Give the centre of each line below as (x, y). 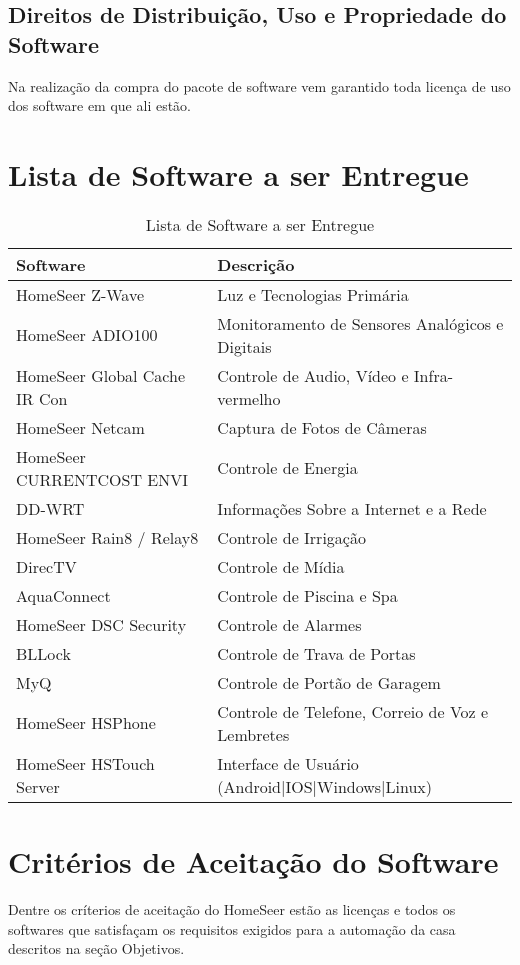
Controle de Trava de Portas (316, 653)
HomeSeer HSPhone (86, 723)
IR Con (42, 398)
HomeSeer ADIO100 (87, 335)
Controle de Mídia (281, 566)
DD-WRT (50, 508)
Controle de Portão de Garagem (329, 682)
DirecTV (46, 566)
